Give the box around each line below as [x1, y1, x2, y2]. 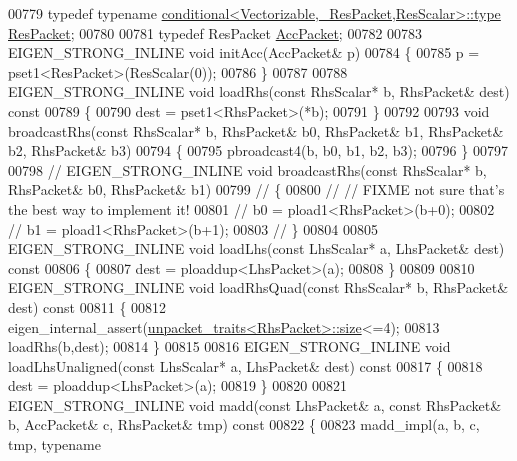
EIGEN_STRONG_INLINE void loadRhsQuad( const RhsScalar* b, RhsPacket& [8, 277, 509, 298]
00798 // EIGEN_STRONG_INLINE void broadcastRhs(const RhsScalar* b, [8, 159, 487, 180]
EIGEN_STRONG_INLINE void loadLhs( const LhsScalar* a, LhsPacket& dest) [8, 238, 505, 259]
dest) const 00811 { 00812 [8, 296, 167, 317]
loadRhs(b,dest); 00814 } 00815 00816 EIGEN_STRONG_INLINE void [8, 336, 451, 357]
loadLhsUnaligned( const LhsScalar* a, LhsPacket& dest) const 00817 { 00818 [8, 355, 483, 376]
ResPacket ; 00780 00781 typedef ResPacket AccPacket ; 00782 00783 [8, 22, 423, 43]
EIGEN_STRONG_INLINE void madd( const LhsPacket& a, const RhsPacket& [8, 394, 502, 415]
